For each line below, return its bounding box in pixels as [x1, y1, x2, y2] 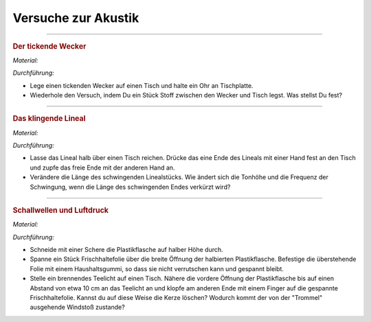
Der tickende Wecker [12, 41, 87, 51]
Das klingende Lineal [12, 114, 86, 124]
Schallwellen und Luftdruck [12, 205, 109, 215]
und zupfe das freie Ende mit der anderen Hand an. [30, 163, 175, 172]
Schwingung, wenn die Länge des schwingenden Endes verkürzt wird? [30, 183, 231, 191]
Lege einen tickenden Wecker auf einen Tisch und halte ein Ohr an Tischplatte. [30, 81, 254, 89]
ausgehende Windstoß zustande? [30, 303, 125, 312]
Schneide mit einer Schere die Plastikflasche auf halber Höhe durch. [30, 246, 223, 254]
